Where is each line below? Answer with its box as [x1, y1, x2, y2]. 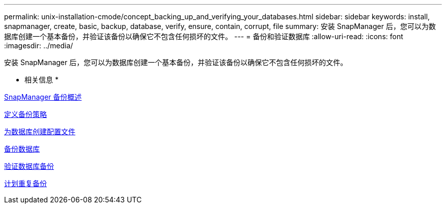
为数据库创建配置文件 [4, 127, 75, 136]
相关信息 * [24, 75, 59, 84]
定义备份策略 [4, 110, 47, 118]
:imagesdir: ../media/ [4, 41, 73, 50]
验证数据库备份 [4, 162, 54, 170]
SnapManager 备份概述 [4, 93, 82, 101]
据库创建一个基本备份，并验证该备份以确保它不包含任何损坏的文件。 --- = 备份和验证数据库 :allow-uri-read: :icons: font [4, 32, 403, 41]
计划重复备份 [4, 179, 47, 188]
